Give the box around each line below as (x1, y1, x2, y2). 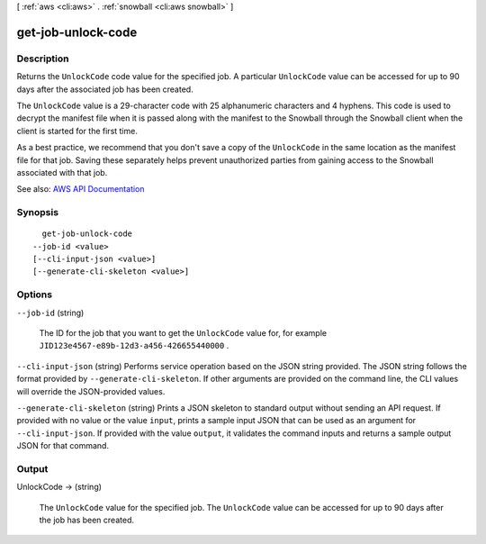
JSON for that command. (16, 440, 110, 451)
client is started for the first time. (16, 125, 139, 136)
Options (16, 288, 53, 301)
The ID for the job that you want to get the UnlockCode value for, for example (39, 327, 328, 338)
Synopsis (16, 206, 58, 219)
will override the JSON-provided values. (16, 385, 166, 396)
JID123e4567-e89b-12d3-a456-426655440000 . (39, 340, 229, 351)
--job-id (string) (16, 307, 85, 318)
